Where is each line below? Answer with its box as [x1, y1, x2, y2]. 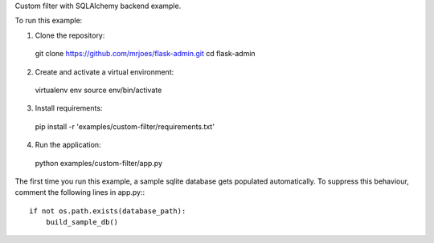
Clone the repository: [35, 30, 105, 40]
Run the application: [35, 140, 101, 150]
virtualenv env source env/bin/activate [35, 85, 162, 95]
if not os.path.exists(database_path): [29, 206, 186, 216]
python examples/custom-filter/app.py [35, 158, 163, 168]
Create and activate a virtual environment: [35, 67, 174, 76]
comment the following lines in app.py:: [14, 188, 145, 197]
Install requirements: [35, 103, 103, 113]
